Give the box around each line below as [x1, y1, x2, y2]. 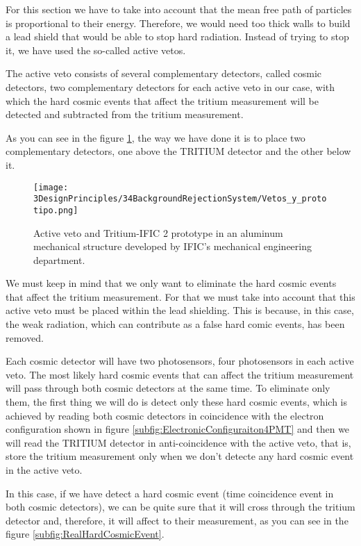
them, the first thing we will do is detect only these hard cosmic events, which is [6, 395, 348, 409]
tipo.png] [33, 205, 78, 215]
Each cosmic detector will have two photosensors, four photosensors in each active [6, 354, 354, 368]
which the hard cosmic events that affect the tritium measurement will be [6, 93, 319, 108]
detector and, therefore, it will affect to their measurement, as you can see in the [6, 513, 349, 527]
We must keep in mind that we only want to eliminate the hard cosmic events [6, 276, 337, 290]
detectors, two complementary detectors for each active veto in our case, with [6, 79, 335, 94]
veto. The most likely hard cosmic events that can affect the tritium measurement [6, 367, 354, 381]
